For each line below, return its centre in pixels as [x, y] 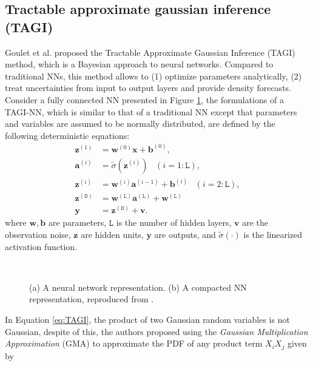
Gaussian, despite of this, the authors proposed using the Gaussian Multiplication [156, 331]
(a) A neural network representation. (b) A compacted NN [138, 287]
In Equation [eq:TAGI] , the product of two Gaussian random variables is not [147, 319]
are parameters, [77, 222]
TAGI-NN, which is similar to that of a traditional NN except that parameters [151, 111]
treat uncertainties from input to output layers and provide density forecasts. [148, 88]
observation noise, [38, 234]
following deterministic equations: [67, 135]
